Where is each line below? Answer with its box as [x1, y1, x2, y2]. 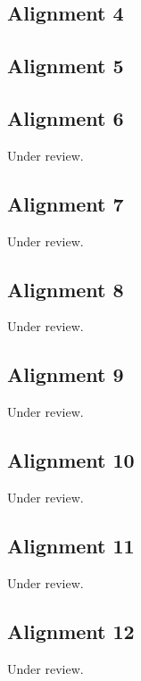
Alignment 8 [7, 275, 124, 303]
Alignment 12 [7, 617, 135, 644]
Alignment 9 [7, 361, 124, 388]
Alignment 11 [7, 531, 135, 559]
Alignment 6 [7, 104, 124, 131]
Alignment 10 [7, 446, 135, 474]
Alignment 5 [7, 52, 124, 79]
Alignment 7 [7, 189, 124, 217]
